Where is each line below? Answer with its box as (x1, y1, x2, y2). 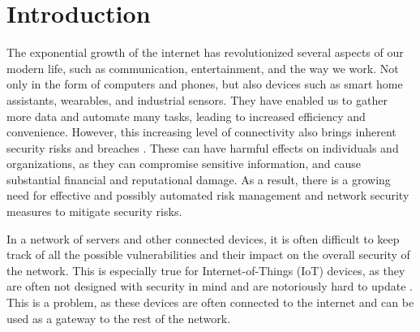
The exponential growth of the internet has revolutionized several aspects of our (6, 44, 404, 61)
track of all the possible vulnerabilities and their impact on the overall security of (6, 246, 410, 263)
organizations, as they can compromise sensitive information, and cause (6, 155, 361, 172)
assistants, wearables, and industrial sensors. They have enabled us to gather (6, 91, 388, 108)
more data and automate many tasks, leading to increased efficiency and (6, 107, 366, 124)
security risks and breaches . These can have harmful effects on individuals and (6, 139, 399, 156)
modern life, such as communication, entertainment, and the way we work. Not (6, 59, 399, 76)
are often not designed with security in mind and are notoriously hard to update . (6, 278, 414, 295)
